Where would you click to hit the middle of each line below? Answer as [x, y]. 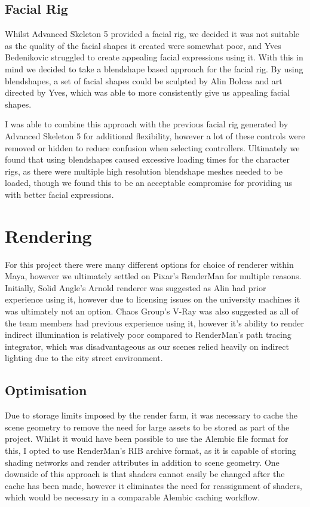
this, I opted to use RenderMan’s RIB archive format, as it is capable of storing [151, 450]
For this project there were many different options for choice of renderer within [149, 264]
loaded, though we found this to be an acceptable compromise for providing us [149, 183]
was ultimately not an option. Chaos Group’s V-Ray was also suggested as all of [152, 311]
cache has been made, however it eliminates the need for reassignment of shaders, [154, 485]
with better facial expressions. [59, 194]
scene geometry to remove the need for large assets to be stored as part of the [147, 427]
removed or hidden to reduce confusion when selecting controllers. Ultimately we [152, 147]
